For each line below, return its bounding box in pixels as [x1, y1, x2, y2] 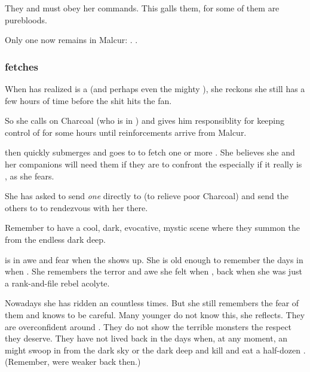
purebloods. [5, 13, 47, 26]
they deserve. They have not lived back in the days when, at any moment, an [5, 332, 288, 344]
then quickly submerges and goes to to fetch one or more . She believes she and [5, 146, 295, 158]
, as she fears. [5, 169, 54, 182]
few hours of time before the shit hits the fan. [5, 94, 172, 106]
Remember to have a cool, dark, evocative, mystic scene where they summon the [5, 221, 300, 234]
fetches [5, 59, 39, 74]
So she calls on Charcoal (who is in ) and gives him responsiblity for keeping [5, 114, 285, 127]
